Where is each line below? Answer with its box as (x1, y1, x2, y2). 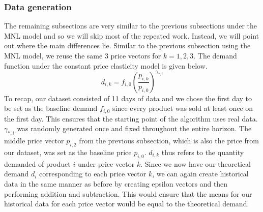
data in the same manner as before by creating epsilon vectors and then (4, 178, 228, 189)
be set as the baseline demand (4, 103, 98, 113)
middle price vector (4, 135, 64, 146)
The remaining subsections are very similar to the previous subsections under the (4, 20, 257, 31)
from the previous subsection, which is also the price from (79, 135, 259, 146)
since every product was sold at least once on (112, 103, 253, 113)
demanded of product (4, 158, 71, 169)
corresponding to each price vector (39, 168, 147, 179)
